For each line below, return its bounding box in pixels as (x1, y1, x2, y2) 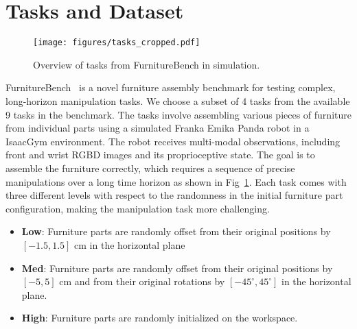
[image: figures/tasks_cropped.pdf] (33, 38, 200, 48)
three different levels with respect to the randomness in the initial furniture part (5, 188, 343, 202)
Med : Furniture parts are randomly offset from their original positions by (21, 260, 333, 275)
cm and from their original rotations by (59, 274, 225, 289)
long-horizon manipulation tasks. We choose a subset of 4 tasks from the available (5, 93, 350, 108)
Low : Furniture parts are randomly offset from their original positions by (21, 224, 331, 239)
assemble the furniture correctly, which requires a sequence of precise (5, 160, 295, 175)
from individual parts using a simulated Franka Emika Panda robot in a (5, 121, 310, 135)
